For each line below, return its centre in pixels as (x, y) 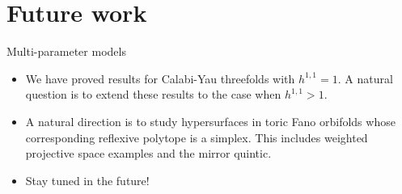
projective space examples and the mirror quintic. (148, 153)
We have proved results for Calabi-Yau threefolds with (160, 78)
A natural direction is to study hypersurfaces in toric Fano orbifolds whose (210, 121)
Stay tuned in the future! (87, 180)
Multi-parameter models (66, 51)
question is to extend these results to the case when (153, 94)
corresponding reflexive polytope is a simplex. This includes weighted (197, 137)
